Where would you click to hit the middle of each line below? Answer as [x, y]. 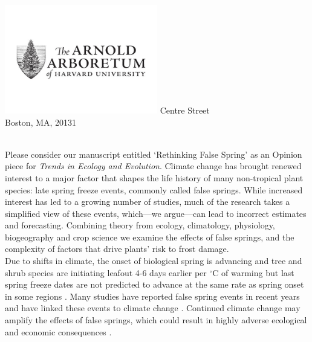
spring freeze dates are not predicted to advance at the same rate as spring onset [154, 284]
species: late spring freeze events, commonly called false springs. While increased [154, 189]
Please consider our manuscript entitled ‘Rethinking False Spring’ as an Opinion [154, 154]
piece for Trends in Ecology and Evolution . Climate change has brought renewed [153, 166]
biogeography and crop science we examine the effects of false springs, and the [150, 237]
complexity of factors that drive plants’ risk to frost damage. [117, 249]
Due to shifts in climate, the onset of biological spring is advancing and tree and [154, 261]
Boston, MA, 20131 [41, 122]
